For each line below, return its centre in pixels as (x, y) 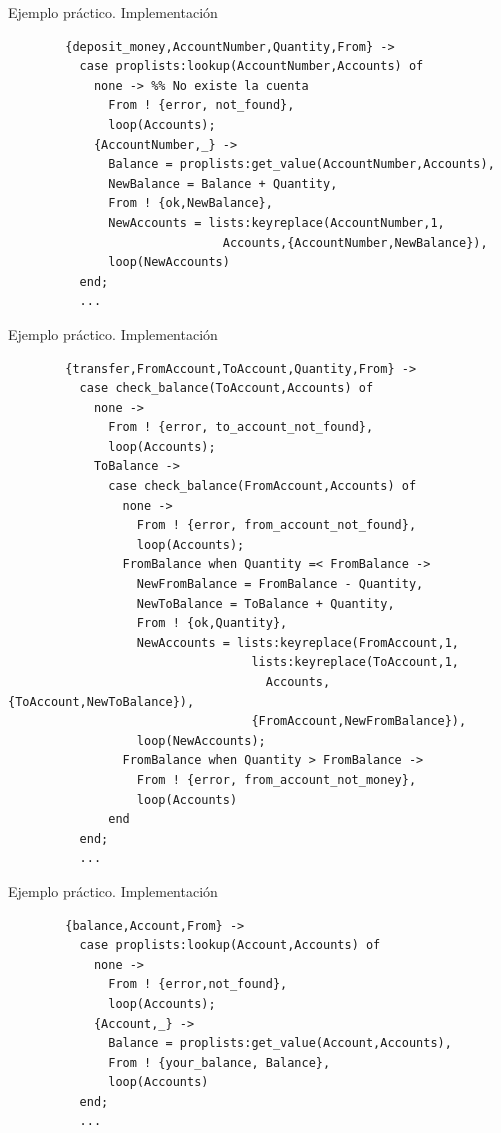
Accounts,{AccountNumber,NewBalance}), (355, 242)
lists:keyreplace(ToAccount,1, (355, 662)
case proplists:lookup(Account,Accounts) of (230, 945)
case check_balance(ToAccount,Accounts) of (226, 388)
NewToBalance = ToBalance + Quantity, (265, 603)
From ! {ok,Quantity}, (212, 623)
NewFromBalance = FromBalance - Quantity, (280, 584)
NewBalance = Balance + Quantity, (223, 183)
